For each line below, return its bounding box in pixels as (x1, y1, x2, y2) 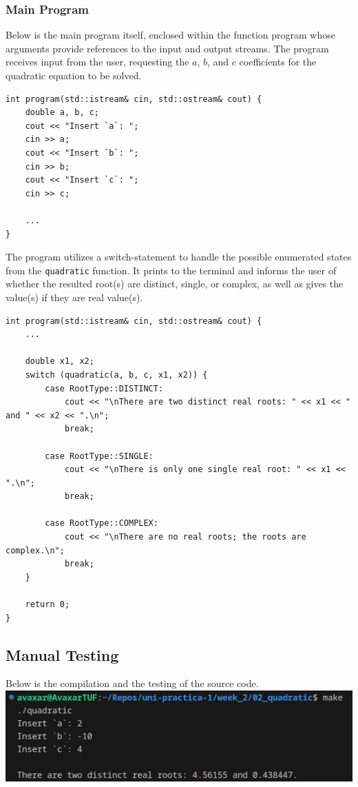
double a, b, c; (25, 108, 100, 118)
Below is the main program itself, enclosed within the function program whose (6, 28, 335, 42)
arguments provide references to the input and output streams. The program (6, 41, 329, 55)
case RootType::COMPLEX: (45, 518, 158, 529)
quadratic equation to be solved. (6, 68, 142, 82)
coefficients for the (239, 54, 317, 69)
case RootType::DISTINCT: (45, 383, 164, 393)
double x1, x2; (25, 356, 94, 367)
